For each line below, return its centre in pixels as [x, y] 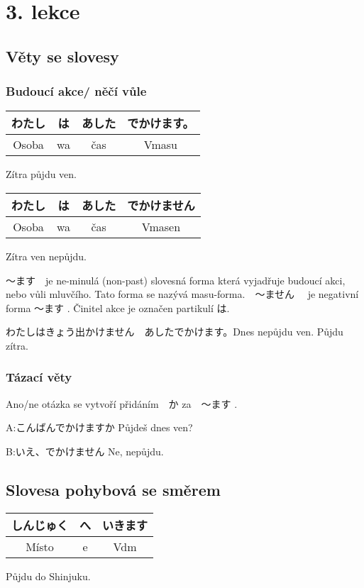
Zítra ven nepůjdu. [46, 256]
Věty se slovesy [62, 56]
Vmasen [161, 226]
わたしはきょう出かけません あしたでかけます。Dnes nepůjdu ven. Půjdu [175, 332]
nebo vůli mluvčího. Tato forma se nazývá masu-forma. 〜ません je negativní [182, 294]
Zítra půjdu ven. [42, 174]
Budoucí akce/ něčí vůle [76, 91]
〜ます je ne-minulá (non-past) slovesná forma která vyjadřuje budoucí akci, [176, 280]
